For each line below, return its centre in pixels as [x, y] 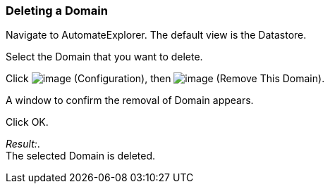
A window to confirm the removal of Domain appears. [130, 100]
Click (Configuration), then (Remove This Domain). [165, 79]
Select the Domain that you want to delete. [104, 57]
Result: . [23, 144]
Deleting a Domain [57, 11]
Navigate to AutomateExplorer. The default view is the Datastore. [156, 35]
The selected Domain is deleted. [81, 156]
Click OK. [27, 122]
